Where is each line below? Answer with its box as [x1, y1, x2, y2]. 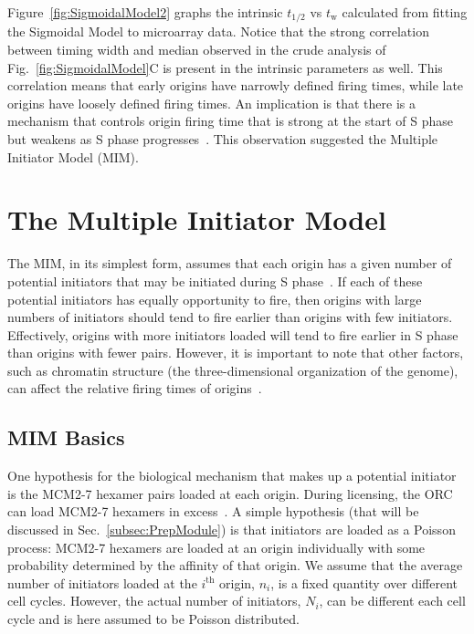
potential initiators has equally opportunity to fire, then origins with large [7, 289, 422, 308]
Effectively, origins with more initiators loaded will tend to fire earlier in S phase [7, 325, 458, 344]
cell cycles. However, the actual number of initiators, [7, 591, 301, 610]
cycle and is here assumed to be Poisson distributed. [7, 609, 300, 629]
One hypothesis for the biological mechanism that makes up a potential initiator [7, 466, 457, 485]
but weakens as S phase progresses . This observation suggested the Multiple [7, 130, 438, 149]
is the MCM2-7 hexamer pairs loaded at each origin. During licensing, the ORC [7, 483, 453, 503]
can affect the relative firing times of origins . [7, 379, 262, 398]
